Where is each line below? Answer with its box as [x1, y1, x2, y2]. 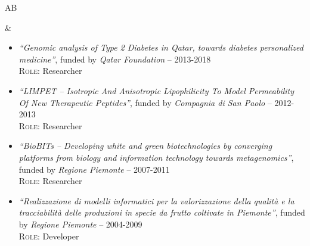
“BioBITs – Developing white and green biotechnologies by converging [18, 139, 272, 152]
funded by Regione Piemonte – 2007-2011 [18, 163, 170, 175]
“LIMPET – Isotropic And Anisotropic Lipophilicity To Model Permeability [18, 84, 294, 96]
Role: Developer [18, 229, 79, 242]
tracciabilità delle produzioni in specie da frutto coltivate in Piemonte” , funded [18, 206, 305, 219]
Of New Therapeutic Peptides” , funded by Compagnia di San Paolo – [18, 96, 272, 108]
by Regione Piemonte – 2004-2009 [18, 217, 142, 230]
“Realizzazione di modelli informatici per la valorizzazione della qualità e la [18, 194, 294, 207]
